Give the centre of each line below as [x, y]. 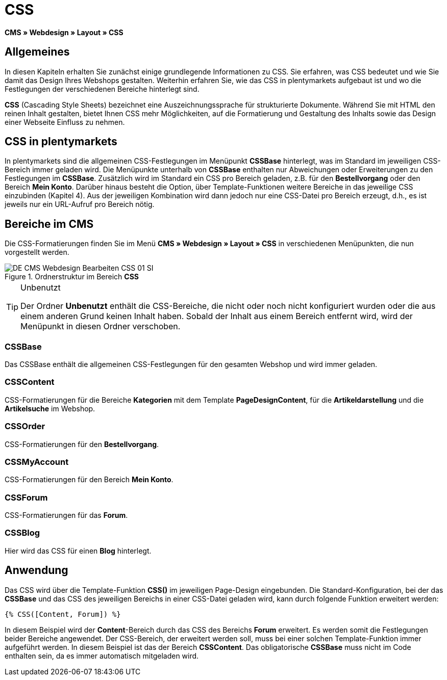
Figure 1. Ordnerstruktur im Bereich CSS [72, 277]
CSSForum [26, 497]
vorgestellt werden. [37, 252]
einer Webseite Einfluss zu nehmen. [65, 122]
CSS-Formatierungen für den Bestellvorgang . [82, 444]
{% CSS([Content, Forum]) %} [63, 614]
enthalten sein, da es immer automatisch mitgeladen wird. [102, 656]
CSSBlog [22, 533]
